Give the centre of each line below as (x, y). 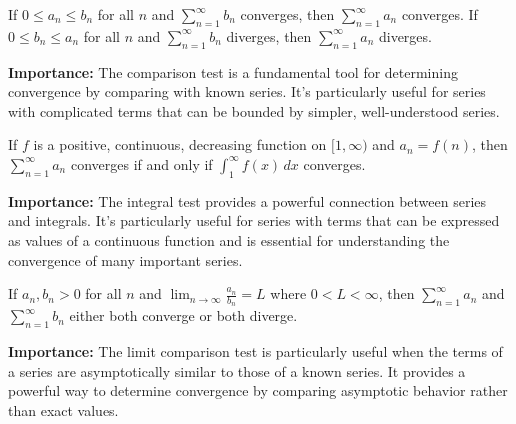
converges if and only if (141, 163)
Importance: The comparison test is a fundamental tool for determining (233, 71)
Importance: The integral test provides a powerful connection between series (247, 200)
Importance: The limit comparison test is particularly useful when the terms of (255, 351)
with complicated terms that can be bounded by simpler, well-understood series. (254, 110)
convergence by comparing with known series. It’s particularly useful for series (247, 91)
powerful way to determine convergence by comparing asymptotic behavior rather (258, 390)
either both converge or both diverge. (183, 315)
